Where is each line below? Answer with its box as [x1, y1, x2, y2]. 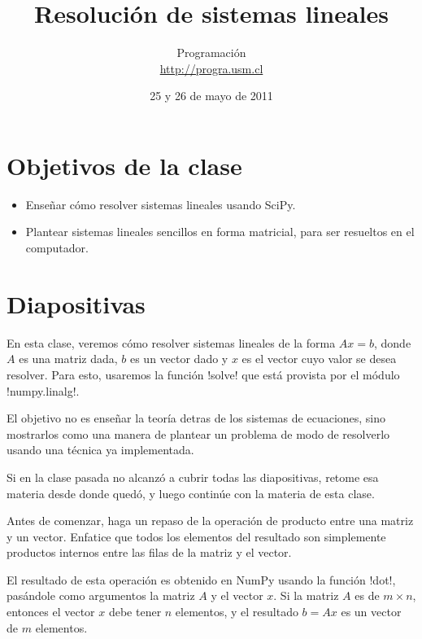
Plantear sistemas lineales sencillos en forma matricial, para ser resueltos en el [25, 223, 415, 240]
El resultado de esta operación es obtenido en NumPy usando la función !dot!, [7, 571, 396, 588]
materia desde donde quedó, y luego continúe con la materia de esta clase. [7, 484, 375, 501]
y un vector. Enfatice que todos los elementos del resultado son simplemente [7, 527, 386, 545]
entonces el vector [7, 603, 95, 620]
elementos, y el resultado [175, 603, 298, 620]
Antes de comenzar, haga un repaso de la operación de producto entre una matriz [7, 512, 414, 529]
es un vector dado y [129, 350, 228, 367]
